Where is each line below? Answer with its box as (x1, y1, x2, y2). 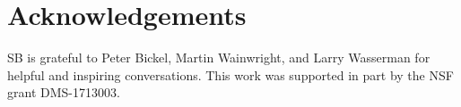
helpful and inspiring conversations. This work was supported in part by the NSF (7, 65, 454, 84)
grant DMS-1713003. (7, 83, 120, 102)
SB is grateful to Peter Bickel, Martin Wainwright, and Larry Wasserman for (7, 48, 431, 67)
